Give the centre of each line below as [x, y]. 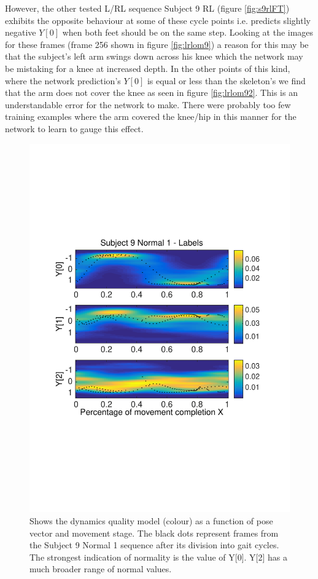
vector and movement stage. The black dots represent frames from [154, 533]
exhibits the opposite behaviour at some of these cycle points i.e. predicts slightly [158, 20]
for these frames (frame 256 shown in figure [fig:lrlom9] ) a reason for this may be [157, 44]
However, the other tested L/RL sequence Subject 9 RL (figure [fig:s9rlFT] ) [147, 8]
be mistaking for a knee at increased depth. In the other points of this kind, [148, 68]
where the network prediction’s [63, 80]
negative [21, 32]
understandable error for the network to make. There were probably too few [148, 104]
